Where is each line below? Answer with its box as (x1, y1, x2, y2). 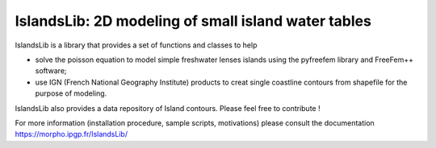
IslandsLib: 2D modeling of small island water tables (15, 12, 371, 30)
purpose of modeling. (35, 88, 107, 98)
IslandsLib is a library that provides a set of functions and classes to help (15, 40, 258, 50)
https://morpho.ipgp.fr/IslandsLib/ (15, 129, 128, 139)
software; (35, 66, 68, 76)
